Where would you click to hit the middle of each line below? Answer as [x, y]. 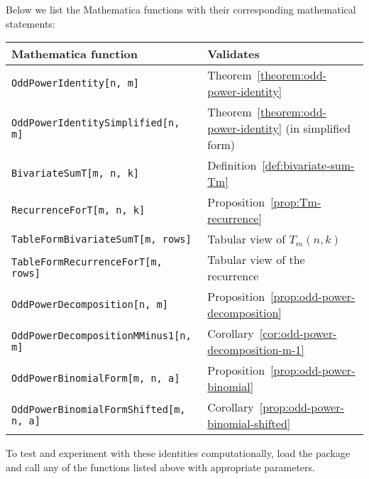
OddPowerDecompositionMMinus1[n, [101, 336]
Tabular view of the [256, 260]
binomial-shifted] [249, 424]
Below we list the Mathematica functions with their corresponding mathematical [181, 9]
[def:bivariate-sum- [308, 165]
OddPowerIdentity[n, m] [76, 83]
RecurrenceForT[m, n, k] [78, 210]
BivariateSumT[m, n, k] [76, 174]
